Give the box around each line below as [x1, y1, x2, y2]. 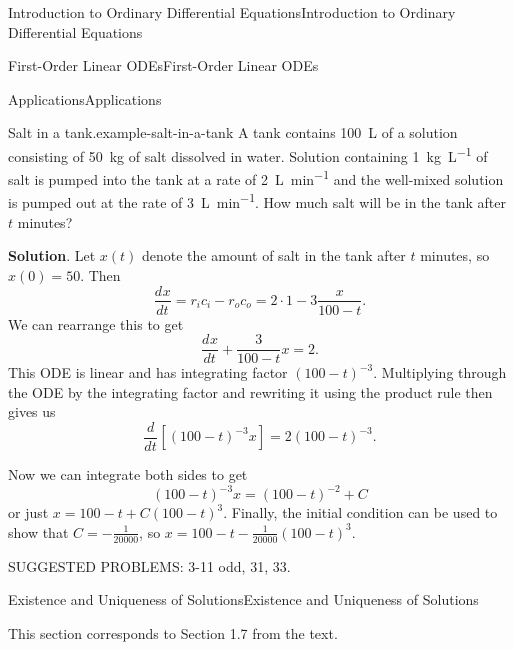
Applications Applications [8, 88, 162, 109]
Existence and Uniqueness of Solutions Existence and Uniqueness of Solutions [8, 589, 479, 610]
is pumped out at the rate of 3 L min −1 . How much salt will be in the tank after [8, 189, 506, 213]
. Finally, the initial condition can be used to [223, 502, 498, 523]
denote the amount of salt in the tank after [142, 245, 406, 266]
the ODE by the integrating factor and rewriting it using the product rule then [8, 381, 493, 402]
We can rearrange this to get [8, 313, 184, 334]
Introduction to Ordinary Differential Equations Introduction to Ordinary [8, 2, 456, 22]
